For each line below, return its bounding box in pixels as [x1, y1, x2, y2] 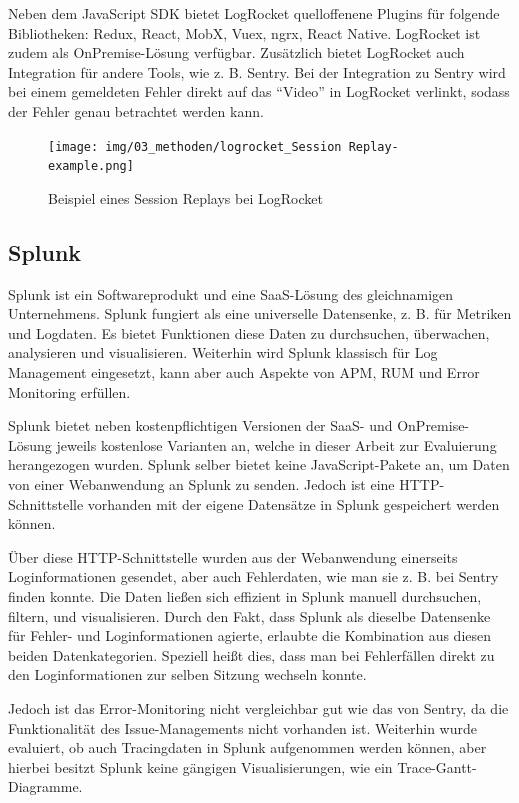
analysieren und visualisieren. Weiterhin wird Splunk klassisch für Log [8, 342, 438, 363]
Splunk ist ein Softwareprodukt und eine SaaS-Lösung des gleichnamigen [8, 283, 454, 304]
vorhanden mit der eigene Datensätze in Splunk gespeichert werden [87, 493, 500, 514]
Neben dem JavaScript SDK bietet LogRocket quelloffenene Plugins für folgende [8, 3, 500, 23]
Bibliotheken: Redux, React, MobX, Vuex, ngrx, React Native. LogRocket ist [8, 22, 481, 43]
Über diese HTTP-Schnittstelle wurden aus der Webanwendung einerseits [8, 546, 458, 567]
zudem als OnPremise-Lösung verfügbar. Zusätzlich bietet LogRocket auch [8, 42, 465, 63]
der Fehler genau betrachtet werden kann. [8, 100, 264, 121]
